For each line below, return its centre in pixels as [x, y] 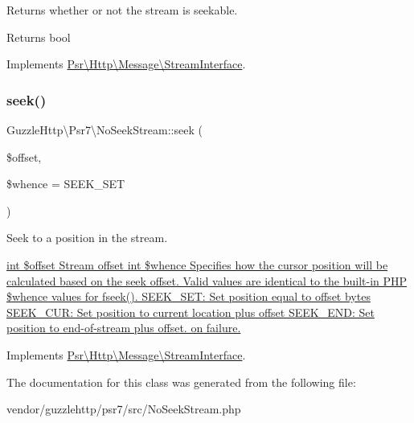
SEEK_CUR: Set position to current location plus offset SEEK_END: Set [191, 312]
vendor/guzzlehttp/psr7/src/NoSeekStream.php [124, 409]
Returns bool [39, 37]
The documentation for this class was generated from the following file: [181, 382]
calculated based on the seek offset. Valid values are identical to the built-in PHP [207, 280]
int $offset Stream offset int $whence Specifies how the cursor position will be [197, 264]
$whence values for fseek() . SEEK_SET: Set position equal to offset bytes [189, 296]
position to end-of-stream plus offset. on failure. [124, 328]
